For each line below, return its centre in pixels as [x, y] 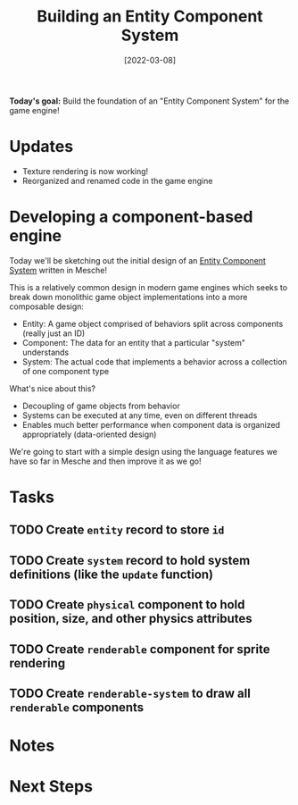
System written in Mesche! [58, 270]
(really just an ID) [54, 333]
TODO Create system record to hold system [130, 560]
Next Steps [51, 787]
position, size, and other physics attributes [131, 619]
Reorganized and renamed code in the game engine [117, 180]
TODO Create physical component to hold [127, 605]
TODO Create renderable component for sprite [140, 649]
